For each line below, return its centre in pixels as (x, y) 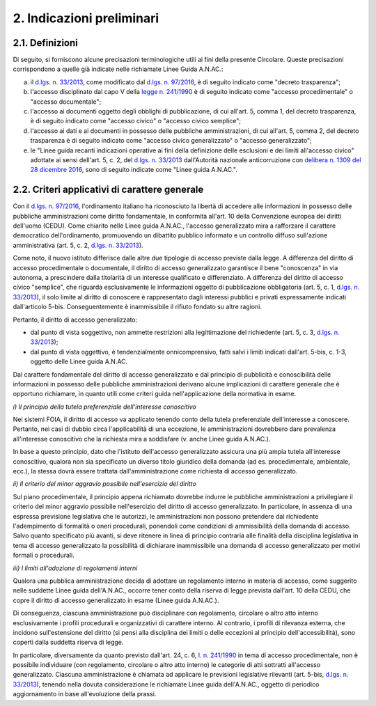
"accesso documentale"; (66, 102)
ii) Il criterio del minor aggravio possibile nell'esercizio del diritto (104, 484)
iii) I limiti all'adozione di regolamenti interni (75, 568)
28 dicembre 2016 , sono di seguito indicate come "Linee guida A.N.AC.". (134, 170)
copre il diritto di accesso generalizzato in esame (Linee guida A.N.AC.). (116, 600)
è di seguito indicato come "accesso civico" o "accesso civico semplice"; (136, 121)
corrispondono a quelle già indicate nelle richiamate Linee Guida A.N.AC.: (118, 69)
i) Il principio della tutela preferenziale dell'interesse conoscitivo (104, 407)
